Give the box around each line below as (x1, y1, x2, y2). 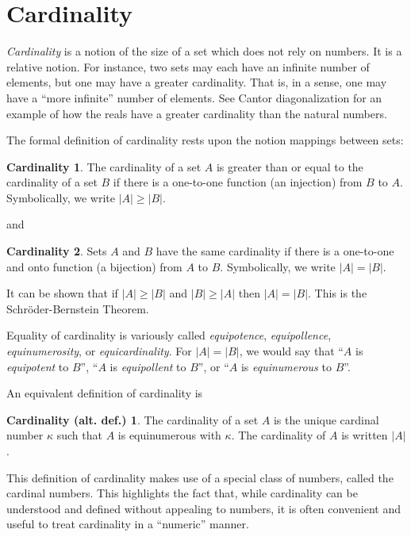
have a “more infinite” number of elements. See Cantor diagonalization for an (6, 89, 382, 105)
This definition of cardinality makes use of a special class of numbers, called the (6, 469, 394, 485)
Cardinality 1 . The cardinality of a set (6, 158, 202, 175)
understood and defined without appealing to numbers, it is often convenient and (6, 500, 401, 516)
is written (341, 427, 388, 443)
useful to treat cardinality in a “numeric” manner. (6, 516, 249, 532)
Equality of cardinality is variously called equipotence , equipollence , (6, 327, 332, 343)
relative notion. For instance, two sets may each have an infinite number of (6, 58, 370, 75)
